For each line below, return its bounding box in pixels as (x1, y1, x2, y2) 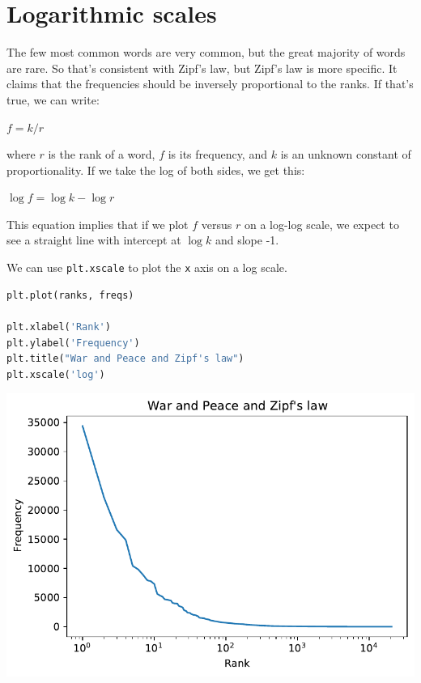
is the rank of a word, (48, 146, 155, 163)
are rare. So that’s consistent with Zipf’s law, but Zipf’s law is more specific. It (6, 59, 398, 76)
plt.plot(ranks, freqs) (6, 289, 134, 301)
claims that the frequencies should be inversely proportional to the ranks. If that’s (6, 75, 414, 92)
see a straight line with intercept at (6, 231, 181, 248)
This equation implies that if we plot (6, 215, 189, 232)
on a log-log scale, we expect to (244, 215, 399, 232)
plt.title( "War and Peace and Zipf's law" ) (6, 353, 245, 365)
